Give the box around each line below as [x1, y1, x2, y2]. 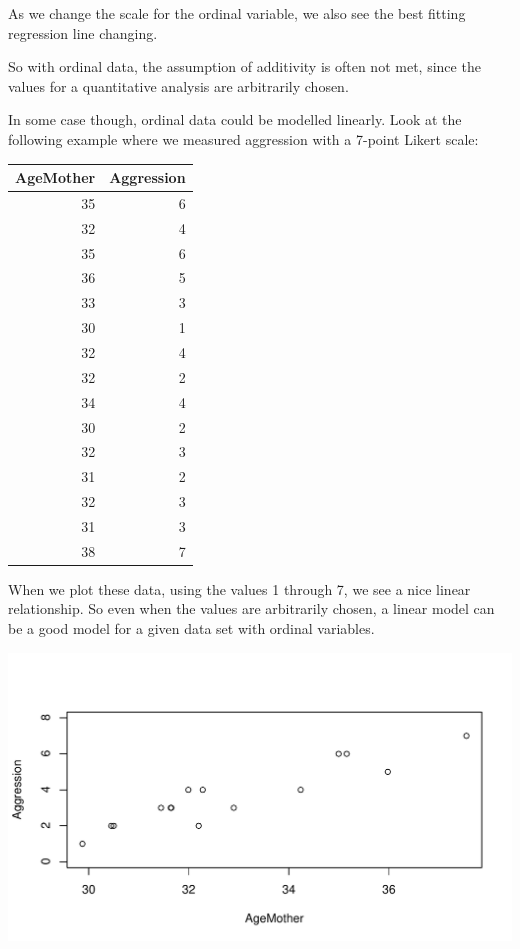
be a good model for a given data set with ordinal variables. [8, 618, 375, 638]
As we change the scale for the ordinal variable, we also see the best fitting [8, 3, 466, 23]
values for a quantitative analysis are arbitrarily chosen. [8, 75, 349, 96]
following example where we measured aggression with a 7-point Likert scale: [8, 128, 479, 149]
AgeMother [15, 167, 96, 188]
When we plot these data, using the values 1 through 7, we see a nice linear [8, 578, 471, 599]
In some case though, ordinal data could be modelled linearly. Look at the [8, 109, 462, 130]
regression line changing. [8, 22, 158, 43]
